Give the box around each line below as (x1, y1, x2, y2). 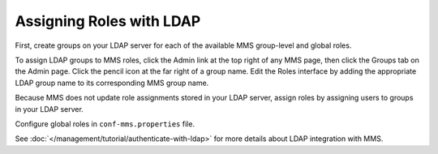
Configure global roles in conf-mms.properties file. (15, 118, 195, 129)
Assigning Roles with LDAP (15, 12, 201, 30)
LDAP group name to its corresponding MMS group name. (15, 78, 209, 88)
